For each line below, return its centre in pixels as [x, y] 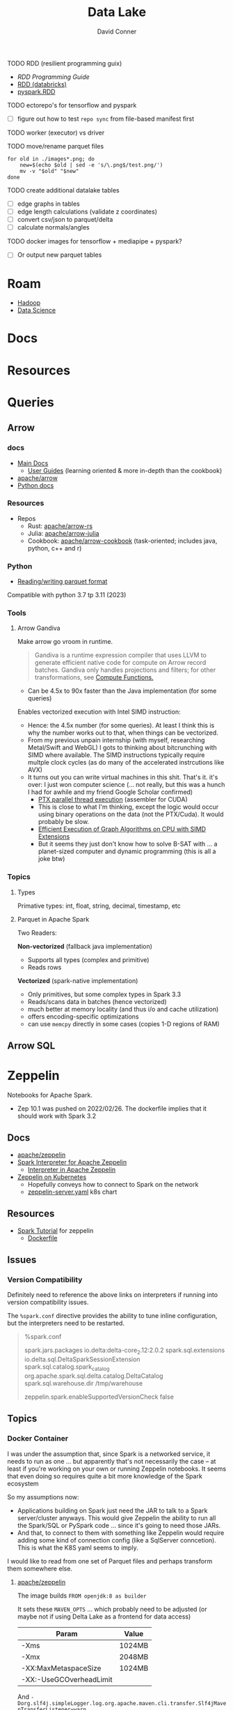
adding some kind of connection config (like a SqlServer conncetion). [117, 1540]
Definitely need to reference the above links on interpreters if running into [112, 1295]
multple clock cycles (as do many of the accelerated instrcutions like [126, 763]
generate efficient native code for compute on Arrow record [120, 663]
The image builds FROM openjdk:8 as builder [82, 1596]
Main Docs [33, 463]
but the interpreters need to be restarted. [66, 1323]
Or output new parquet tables [59, 255]
